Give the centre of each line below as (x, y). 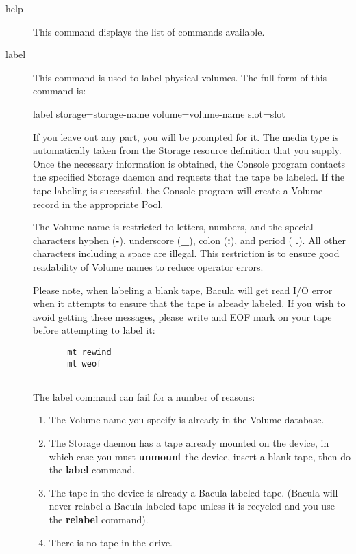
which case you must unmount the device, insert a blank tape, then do (200, 456)
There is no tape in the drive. (111, 542)
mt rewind (89, 352)
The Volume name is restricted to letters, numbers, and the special (173, 227)
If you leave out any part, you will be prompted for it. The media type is (186, 136)
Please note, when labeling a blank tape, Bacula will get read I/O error (183, 290)
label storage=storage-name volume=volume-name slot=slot (159, 113)
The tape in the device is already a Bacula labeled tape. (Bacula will (193, 492)
